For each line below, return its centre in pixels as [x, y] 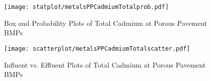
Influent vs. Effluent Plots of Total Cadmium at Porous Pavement [105, 64]
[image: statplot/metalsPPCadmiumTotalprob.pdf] [86, 7]
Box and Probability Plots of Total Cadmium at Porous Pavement [106, 23]
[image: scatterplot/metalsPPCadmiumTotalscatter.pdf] [97, 48]
